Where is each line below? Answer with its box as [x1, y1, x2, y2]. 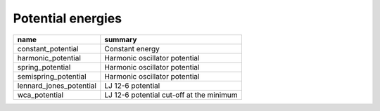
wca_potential [17, 90, 63, 100]
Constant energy [104, 44, 160, 53]
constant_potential [17, 44, 79, 53]
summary [104, 34, 137, 44]
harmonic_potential [17, 53, 81, 63]
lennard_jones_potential [17, 81, 96, 91]
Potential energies [13, 11, 122, 26]
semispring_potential [17, 71, 87, 81]
